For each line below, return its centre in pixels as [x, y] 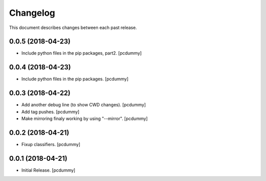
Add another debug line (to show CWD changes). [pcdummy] [84, 105]
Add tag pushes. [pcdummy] [50, 112]
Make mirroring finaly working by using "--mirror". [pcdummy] [84, 119]
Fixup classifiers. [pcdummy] [51, 144]
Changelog [32, 13]
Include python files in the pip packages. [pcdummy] [75, 79]
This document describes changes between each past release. [73, 28]
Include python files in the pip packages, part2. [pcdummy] [82, 53]
